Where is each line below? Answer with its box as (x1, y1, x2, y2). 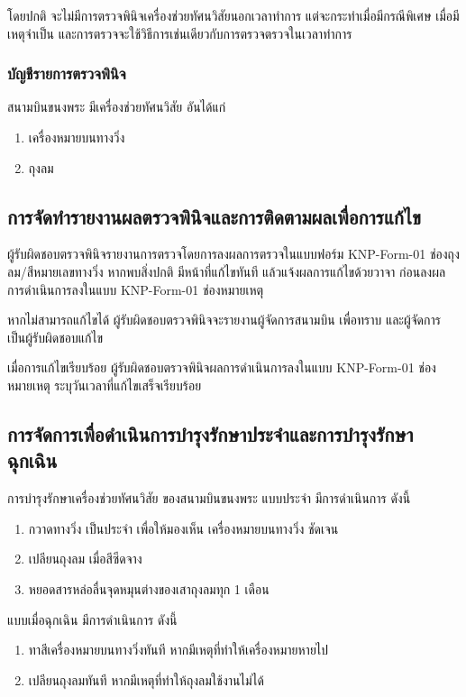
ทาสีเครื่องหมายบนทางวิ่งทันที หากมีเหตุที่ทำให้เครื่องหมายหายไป (28, 640, 329, 659)
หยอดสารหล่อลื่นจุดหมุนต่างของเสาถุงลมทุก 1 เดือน (28, 579, 270, 598)
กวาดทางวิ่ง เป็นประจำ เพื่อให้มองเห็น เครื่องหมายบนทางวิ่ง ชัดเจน (28, 518, 339, 537)
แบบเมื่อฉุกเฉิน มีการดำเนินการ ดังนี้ (7, 610, 178, 628)
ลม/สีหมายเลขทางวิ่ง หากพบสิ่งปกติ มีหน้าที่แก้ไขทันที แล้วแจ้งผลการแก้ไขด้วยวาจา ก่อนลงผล (7, 261, 446, 280)
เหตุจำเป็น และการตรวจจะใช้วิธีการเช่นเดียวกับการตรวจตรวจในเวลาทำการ (7, 23, 352, 42)
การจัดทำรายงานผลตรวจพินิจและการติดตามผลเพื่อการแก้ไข (7, 202, 421, 230)
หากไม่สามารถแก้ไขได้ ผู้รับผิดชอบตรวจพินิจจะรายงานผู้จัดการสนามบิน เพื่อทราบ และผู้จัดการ (7, 310, 441, 329)
